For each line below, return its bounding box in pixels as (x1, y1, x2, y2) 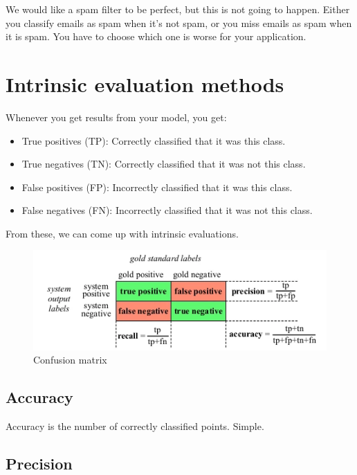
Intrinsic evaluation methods (6, 69, 284, 98)
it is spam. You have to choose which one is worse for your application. (6, 29, 306, 44)
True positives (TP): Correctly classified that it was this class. (21, 133, 286, 147)
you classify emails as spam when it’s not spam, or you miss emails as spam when (6, 15, 352, 30)
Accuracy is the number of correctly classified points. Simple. (6, 419, 264, 433)
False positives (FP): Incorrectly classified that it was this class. (21, 179, 293, 194)
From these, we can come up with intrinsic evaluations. (6, 226, 239, 240)
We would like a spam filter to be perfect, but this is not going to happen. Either (6, 2, 350, 16)
